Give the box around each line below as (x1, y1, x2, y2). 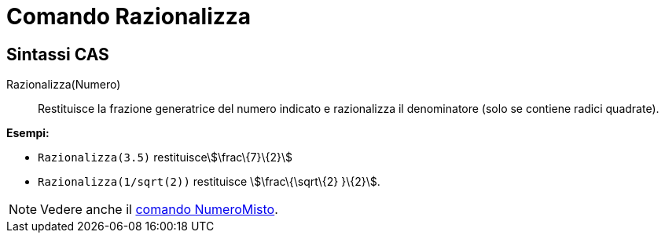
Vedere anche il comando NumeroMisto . (40, 201, 278, 218)
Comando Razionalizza (6, 3, 252, 30)
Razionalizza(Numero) (6, 78, 121, 92)
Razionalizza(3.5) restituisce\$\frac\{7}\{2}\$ (38, 150, 293, 165)
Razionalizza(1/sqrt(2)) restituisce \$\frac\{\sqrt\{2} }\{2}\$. (38, 175, 380, 189)
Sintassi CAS (6, 44, 109, 64)
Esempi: (6, 126, 50, 140)
